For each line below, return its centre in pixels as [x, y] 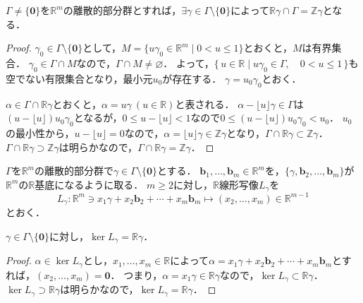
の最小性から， [40, 132]
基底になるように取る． [89, 184]
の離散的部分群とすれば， [122, 10]
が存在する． [192, 78]
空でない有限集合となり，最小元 [79, 78]
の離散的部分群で [74, 171]
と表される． [205, 103]
